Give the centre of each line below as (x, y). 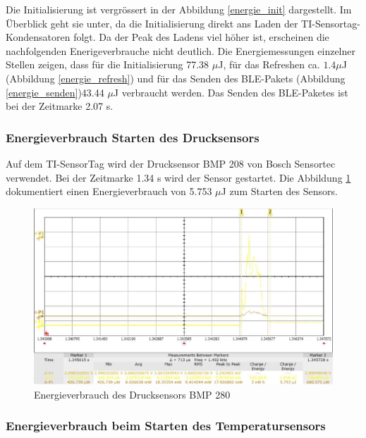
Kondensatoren (38, 37)
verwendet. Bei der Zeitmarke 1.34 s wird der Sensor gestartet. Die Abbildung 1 (178, 177)
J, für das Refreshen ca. (269, 64)
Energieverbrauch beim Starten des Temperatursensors (166, 426)
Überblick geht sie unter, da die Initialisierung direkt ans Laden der (152, 23)
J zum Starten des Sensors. (279, 191)
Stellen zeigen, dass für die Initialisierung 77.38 (108, 64)
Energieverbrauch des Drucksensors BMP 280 (132, 394)
